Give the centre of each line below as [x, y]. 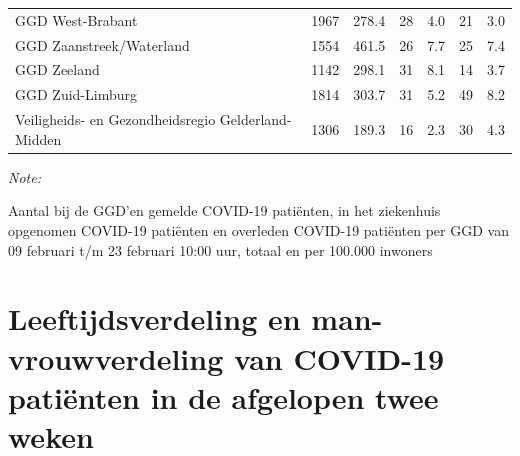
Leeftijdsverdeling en [154, 318]
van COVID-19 [339, 357]
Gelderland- [255, 119]
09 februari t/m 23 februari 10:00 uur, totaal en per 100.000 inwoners [220, 249]
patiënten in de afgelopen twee [223, 396]
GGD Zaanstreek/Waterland [102, 44]
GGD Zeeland [57, 69]
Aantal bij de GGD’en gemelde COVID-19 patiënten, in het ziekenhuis [224, 210]
